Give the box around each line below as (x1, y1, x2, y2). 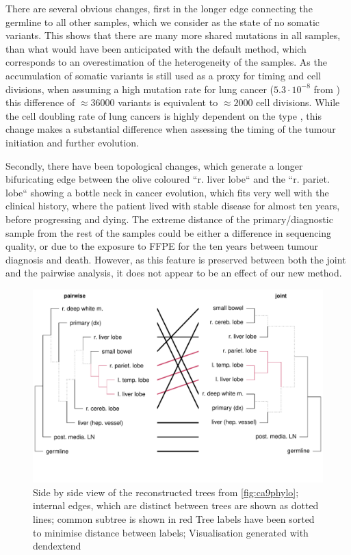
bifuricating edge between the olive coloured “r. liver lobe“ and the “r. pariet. (5, 172, 330, 186)
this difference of (5, 95, 75, 109)
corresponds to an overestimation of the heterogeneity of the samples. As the (5, 55, 327, 69)
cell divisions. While (256, 95, 340, 109)
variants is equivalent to (118, 95, 218, 109)
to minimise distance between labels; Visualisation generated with (33, 525, 309, 539)
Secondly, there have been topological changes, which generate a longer (5, 158, 303, 172)
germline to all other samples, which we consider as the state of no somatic (5, 14, 320, 29)
